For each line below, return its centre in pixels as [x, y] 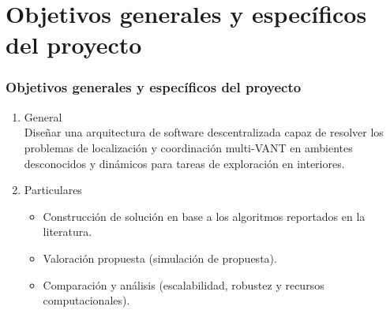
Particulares [53, 190]
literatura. [67, 232]
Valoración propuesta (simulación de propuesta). [160, 258]
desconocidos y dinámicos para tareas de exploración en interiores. [184, 163]
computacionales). [86, 300]
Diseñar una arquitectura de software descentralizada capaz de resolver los [204, 132]
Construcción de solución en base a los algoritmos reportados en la [204, 216]
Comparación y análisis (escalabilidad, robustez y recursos [184, 284]
